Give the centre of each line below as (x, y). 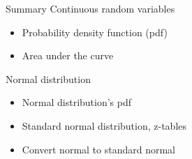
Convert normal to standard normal (98, 149)
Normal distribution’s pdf (77, 102)
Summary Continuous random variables (90, 8)
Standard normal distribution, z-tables (104, 125)
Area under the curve (68, 55)
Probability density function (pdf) (95, 32)
